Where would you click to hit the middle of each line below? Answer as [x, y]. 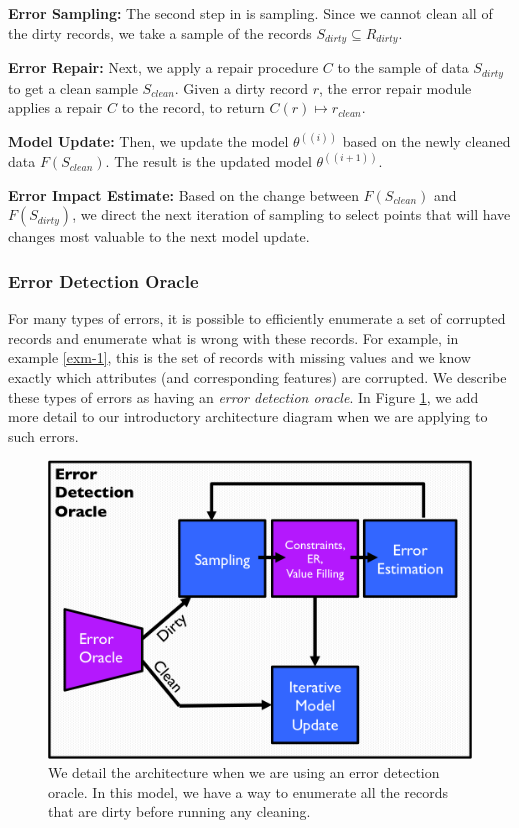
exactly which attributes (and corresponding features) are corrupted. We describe [257, 376]
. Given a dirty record [241, 87]
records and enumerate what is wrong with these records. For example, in [233, 337]
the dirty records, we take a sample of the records [160, 32]
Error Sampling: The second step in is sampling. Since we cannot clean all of [250, 13]
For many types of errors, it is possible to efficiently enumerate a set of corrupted [257, 318]
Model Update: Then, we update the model [148, 141]
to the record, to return [193, 107]
